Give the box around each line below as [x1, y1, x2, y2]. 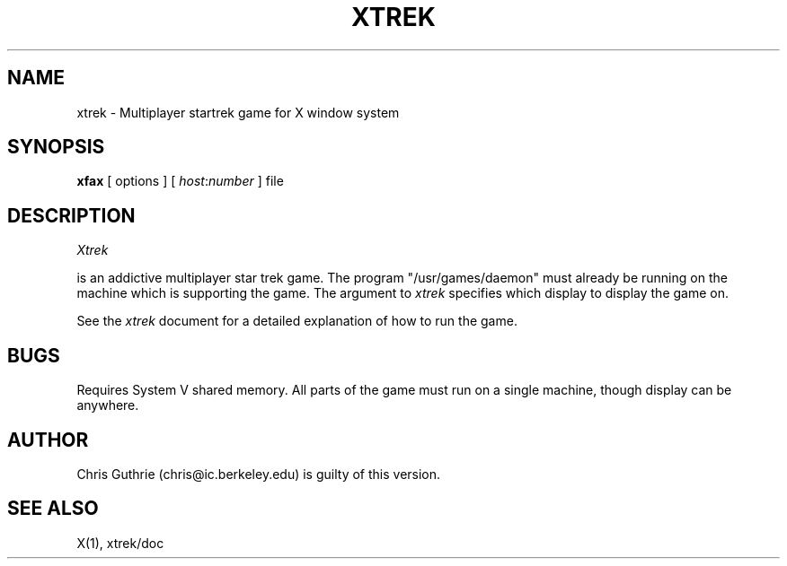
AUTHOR [7, 428, 89, 451]
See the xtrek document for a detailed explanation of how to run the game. [76, 313, 517, 329]
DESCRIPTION [7, 204, 136, 227]
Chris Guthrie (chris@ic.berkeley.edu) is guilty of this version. [76, 466, 441, 482]
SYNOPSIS [7, 135, 105, 159]
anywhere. [76, 397, 139, 414]
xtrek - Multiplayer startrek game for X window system [76, 104, 400, 120]
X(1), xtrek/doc [76, 535, 164, 551]
